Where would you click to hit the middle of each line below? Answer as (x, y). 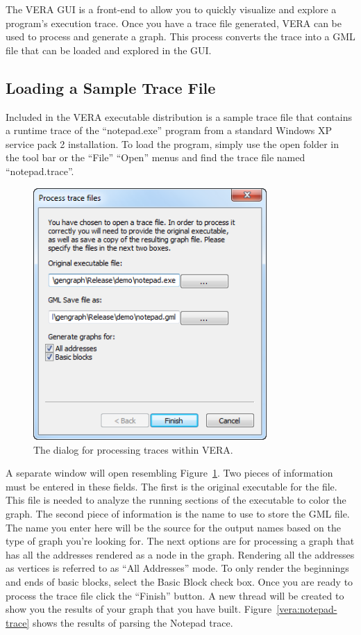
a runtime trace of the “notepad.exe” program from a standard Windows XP (169, 130)
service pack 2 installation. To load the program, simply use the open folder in (172, 143)
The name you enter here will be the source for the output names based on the (173, 527)
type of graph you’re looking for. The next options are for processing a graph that (180, 541)
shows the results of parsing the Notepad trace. (133, 622)
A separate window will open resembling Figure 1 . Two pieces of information (169, 473)
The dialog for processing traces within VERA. (133, 449)
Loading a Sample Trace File (111, 87)
